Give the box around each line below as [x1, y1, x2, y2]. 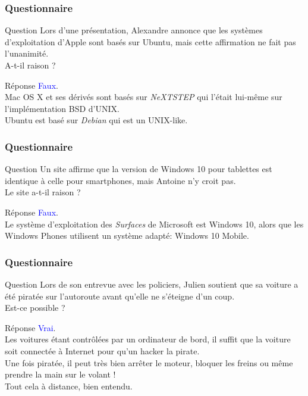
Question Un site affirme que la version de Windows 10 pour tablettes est [5, 163, 272, 175]
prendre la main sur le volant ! [5, 368, 116, 381]
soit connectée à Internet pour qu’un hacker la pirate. [5, 344, 200, 357]
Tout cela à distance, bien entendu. [5, 379, 133, 392]
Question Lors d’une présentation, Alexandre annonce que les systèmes [5, 24, 263, 36]
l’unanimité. [5, 47, 49, 60]
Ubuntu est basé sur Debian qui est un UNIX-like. [5, 114, 188, 126]
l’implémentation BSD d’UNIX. [5, 102, 120, 114]
